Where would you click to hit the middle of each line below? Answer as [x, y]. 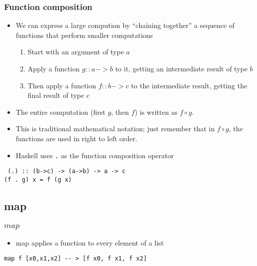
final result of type [56, 95]
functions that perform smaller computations [84, 35]
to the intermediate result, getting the [189, 85]
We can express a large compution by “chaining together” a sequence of [125, 25]
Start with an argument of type [76, 52]
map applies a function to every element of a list [90, 242]
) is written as [156, 112]
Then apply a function [62, 85]
